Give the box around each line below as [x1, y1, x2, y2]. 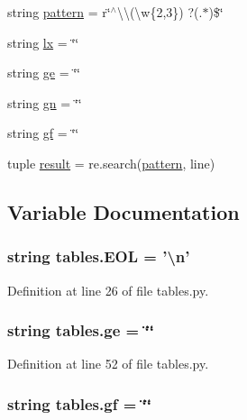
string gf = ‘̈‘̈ [7, 123, 79, 142]
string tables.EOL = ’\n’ [7, 245, 190, 268]
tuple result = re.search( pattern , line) [7, 153, 215, 172]
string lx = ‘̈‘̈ [7, 32, 79, 51]
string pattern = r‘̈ [7, 3, 111, 21]
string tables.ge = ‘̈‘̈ [7, 319, 154, 342]
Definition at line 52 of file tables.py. [7, 354, 209, 373]
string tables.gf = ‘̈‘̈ [7, 392, 151, 415]
